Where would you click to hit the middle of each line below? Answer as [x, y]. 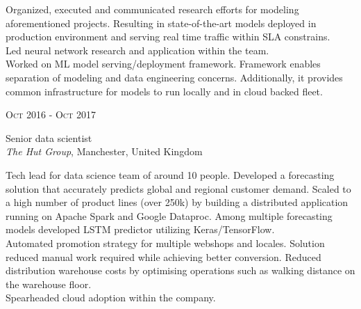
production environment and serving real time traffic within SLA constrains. [168, 37]
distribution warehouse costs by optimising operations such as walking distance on [180, 270]
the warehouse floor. [49, 284]
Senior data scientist [49, 137]
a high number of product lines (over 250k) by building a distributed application [177, 202]
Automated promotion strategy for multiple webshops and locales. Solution [165, 243]
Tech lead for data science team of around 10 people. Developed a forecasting [170, 174]
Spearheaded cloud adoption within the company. [111, 298]
